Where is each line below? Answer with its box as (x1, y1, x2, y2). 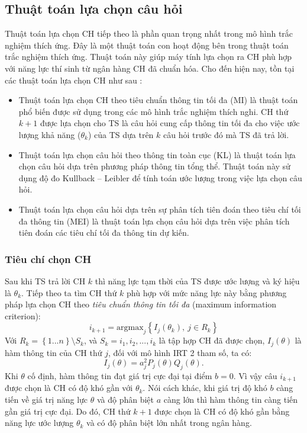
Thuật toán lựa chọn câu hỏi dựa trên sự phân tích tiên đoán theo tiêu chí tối (18, 203, 301, 215)
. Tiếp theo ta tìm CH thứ (21, 286, 117, 299)
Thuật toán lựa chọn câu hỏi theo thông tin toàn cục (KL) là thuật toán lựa (18, 148, 296, 161)
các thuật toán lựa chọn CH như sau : (5, 73, 143, 86)
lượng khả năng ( (18, 128, 81, 140)
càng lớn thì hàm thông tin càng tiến (163, 393, 298, 406)
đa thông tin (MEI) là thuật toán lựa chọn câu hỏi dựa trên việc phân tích (18, 214, 290, 227)
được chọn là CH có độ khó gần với (5, 381, 133, 394)
